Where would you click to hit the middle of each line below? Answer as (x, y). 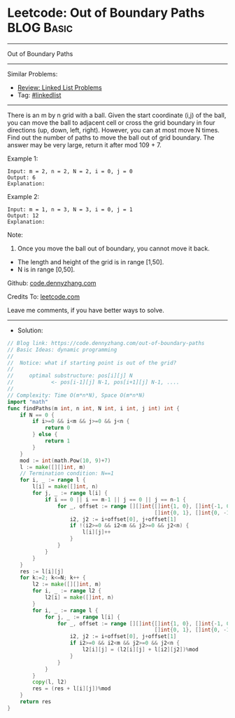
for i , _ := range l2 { (67, 591)
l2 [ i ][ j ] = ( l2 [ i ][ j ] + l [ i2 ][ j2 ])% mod (140, 650)
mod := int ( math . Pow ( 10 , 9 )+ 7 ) (65, 461)
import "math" (28, 402)
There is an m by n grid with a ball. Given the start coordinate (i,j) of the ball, (117, 115)
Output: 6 (22, 177)
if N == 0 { (37, 415)
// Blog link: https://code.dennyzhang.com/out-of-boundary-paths (106, 343)
